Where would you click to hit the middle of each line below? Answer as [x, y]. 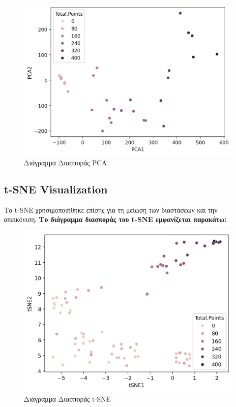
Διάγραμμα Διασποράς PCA [65, 163]
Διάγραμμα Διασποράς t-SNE [67, 398]
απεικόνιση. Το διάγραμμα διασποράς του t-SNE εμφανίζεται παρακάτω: [115, 219]
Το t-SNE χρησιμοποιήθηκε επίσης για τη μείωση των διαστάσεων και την [111, 209]
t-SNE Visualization [56, 189]
